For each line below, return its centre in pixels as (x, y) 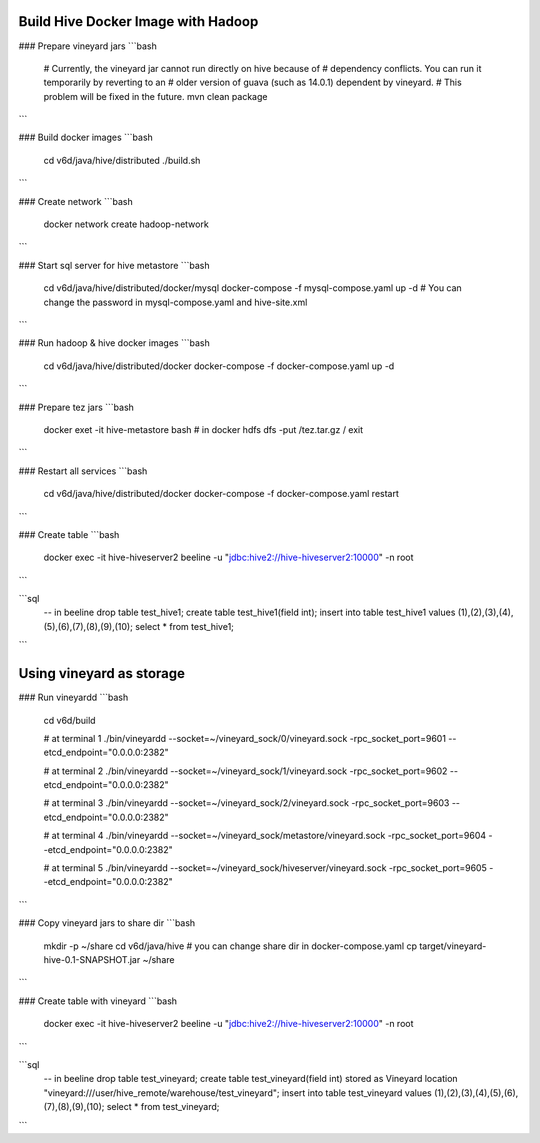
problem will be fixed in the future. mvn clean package (155, 96)
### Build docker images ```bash (86, 137)
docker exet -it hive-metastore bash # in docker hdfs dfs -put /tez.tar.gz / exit (203, 429)
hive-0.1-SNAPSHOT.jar (92, 959)
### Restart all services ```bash (83, 471)
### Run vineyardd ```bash (73, 697)
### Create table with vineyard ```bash (98, 1001)
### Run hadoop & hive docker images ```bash (114, 343)
